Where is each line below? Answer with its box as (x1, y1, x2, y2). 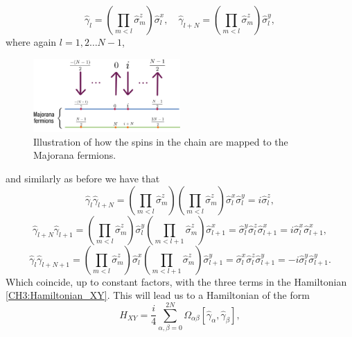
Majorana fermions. (33, 148, 116, 162)
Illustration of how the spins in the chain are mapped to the (33, 134, 288, 148)
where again (6, 35, 57, 49)
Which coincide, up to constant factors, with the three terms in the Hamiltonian (6, 274, 347, 288)
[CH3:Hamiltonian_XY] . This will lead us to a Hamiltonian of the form (6, 288, 310, 302)
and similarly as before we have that (6, 171, 160, 186)
